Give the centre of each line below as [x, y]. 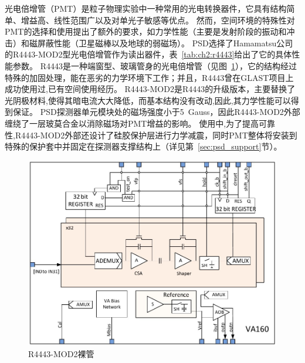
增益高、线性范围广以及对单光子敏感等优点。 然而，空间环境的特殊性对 [158, 20]
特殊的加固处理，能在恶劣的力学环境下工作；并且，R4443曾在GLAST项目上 [149, 77]
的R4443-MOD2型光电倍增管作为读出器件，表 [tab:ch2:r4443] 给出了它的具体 [148, 54]
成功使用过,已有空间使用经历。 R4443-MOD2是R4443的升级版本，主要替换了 [150, 89]
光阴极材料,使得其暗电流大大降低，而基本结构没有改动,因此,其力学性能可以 [148, 100]
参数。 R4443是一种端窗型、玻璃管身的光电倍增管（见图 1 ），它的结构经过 [155, 65]
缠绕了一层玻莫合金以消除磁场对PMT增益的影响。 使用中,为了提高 [132, 123]
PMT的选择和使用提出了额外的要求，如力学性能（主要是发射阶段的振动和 [146, 31]
